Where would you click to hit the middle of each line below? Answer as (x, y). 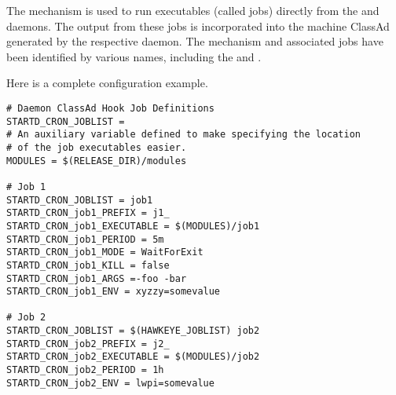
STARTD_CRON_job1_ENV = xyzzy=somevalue (114, 292)
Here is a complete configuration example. (107, 83)
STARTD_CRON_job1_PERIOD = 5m (85, 239)
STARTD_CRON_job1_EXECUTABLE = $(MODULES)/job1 (133, 226)
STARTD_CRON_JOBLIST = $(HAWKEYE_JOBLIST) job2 (133, 331)
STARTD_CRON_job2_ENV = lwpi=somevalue (110, 383)
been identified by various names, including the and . (134, 56)
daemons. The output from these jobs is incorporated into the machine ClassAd (198, 26)
